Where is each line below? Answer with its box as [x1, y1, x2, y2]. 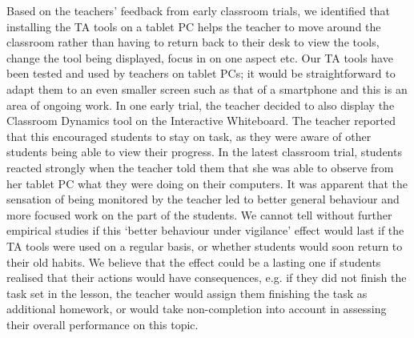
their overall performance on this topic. [6, 316, 199, 332]
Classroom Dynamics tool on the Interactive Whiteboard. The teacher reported [6, 112, 396, 129]
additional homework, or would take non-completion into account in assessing [6, 300, 387, 317]
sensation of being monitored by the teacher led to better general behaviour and [6, 191, 400, 207]
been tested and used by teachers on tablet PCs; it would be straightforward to [6, 65, 396, 82]
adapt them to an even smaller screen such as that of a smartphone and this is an [6, 80, 408, 97]
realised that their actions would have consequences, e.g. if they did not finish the [6, 269, 407, 286]
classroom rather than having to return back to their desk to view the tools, [6, 34, 380, 50]
